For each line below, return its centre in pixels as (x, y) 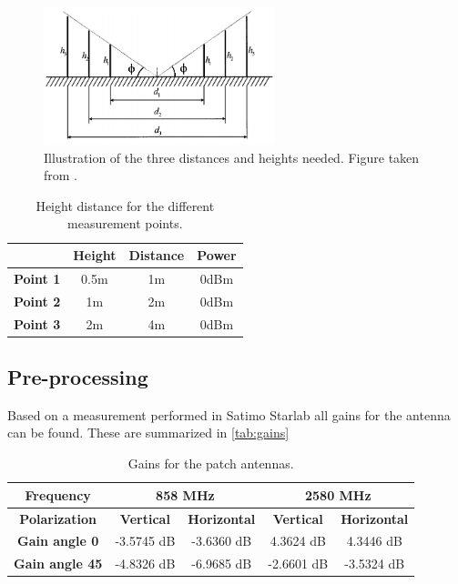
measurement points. (125, 223)
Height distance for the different (125, 205)
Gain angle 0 (58, 541)
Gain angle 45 (58, 564)
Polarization (58, 518)
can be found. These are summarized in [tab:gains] (148, 433)
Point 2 (37, 301)
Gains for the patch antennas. (211, 463)
